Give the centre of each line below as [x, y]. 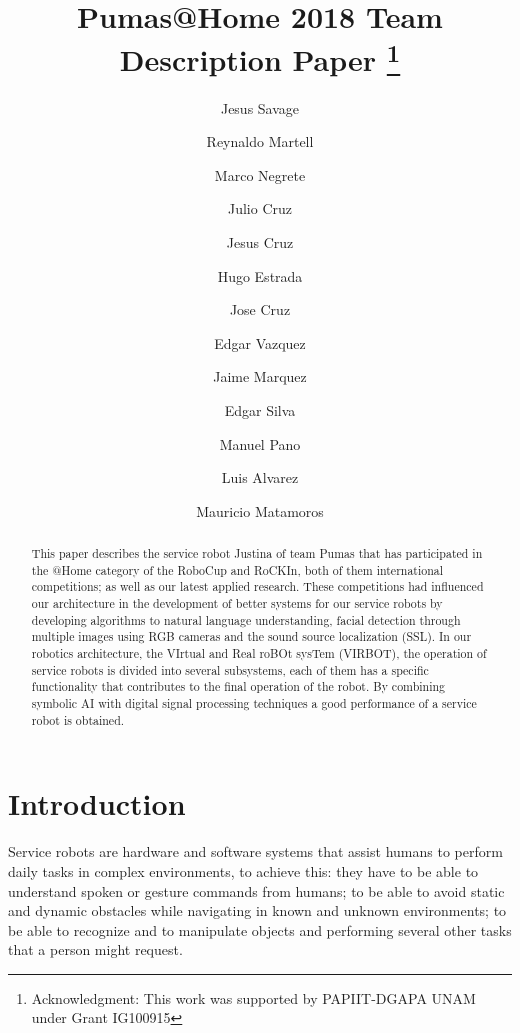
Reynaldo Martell [260, 141]
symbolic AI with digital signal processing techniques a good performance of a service [254, 703]
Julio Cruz [260, 208]
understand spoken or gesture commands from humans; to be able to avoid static [256, 890]
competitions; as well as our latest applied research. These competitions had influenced [257, 586]
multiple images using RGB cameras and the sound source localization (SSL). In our [251, 636]
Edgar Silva [260, 409]
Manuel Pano [260, 443]
